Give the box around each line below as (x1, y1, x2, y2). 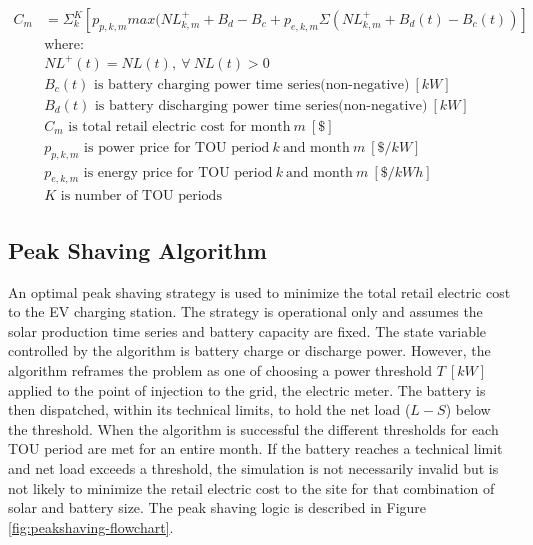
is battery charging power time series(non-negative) (94, 77, 410, 92)
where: (44, 38, 84, 53)
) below (445, 399, 491, 420)
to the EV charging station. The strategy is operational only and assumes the (8, 301, 483, 322)
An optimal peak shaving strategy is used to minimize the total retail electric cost (8, 281, 511, 302)
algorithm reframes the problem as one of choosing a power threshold (8, 359, 433, 380)
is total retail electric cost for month (68, 119, 291, 134)
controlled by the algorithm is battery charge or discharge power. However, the (8, 340, 491, 361)
